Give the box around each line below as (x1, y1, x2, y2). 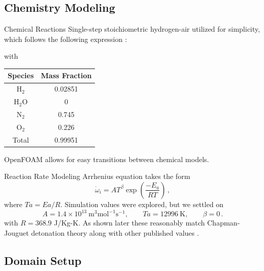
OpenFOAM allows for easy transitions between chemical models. (4, 153, 209, 164)
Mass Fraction (41, 70, 92, 81)
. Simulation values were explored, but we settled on (60, 198, 224, 209)
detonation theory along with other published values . (31, 227, 199, 238)
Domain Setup (4, 252, 82, 268)
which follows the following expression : (4, 33, 127, 44)
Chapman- (207, 217, 240, 228)
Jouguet (4, 227, 29, 238)
